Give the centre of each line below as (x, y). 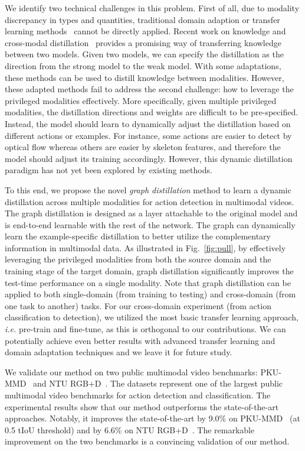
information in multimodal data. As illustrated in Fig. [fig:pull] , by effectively (145, 247)
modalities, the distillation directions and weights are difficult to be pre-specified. (152, 112)
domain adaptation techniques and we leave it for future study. (119, 352)
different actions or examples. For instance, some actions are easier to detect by (148, 135)
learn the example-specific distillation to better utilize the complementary (138, 236)
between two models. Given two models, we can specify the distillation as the (144, 54)
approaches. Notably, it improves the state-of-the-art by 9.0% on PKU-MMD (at (152, 418)
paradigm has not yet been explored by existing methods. (109, 170)
